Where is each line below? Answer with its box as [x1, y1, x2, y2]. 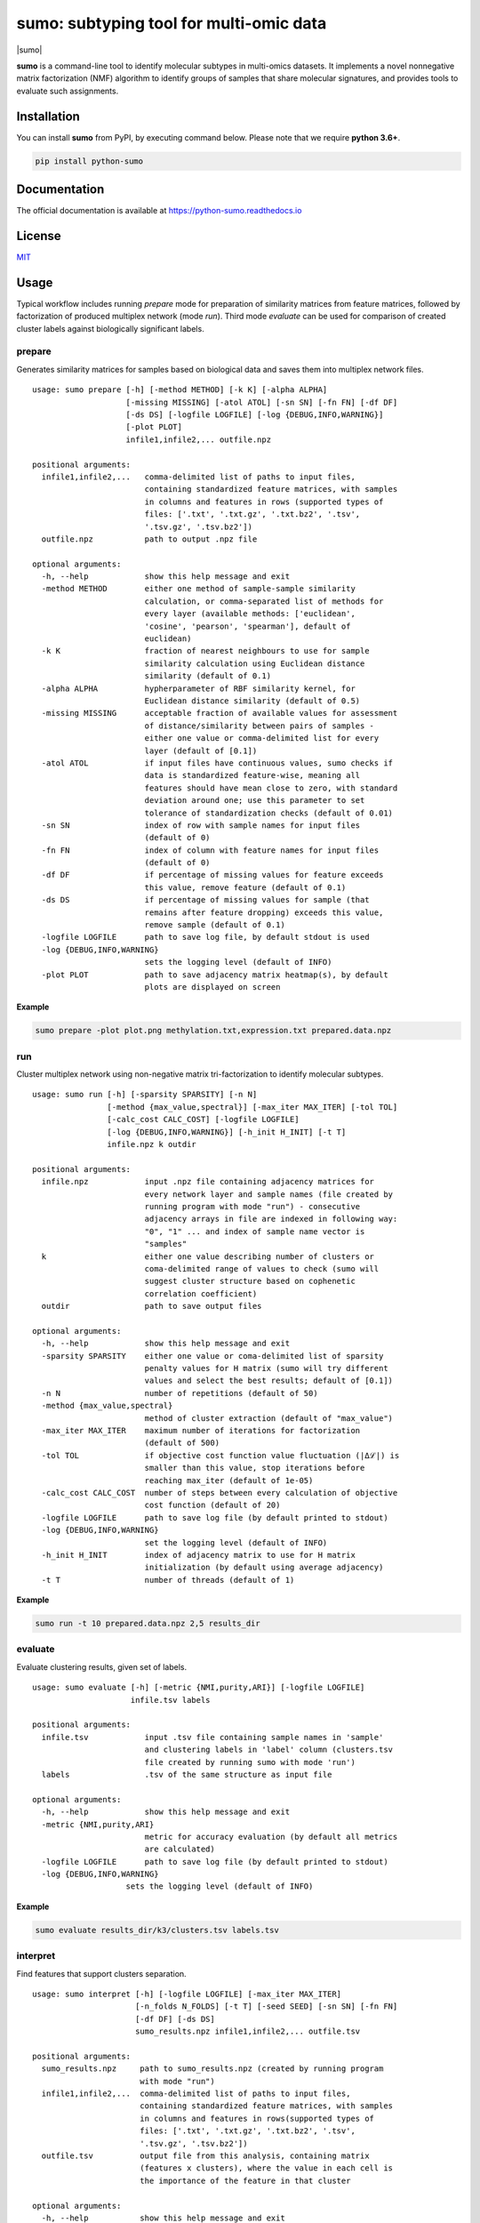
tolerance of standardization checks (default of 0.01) [144, 807, 394, 818]
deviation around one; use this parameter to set [144, 796, 365, 806]
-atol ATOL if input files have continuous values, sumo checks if [41, 758, 394, 768]
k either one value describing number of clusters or [41, 1251, 375, 1262]
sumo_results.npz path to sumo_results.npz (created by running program [41, 2064, 384, 2074]
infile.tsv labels [130, 1695, 211, 1705]
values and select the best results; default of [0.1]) [144, 1376, 394, 1386]
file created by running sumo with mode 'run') [144, 1757, 356, 1767]
